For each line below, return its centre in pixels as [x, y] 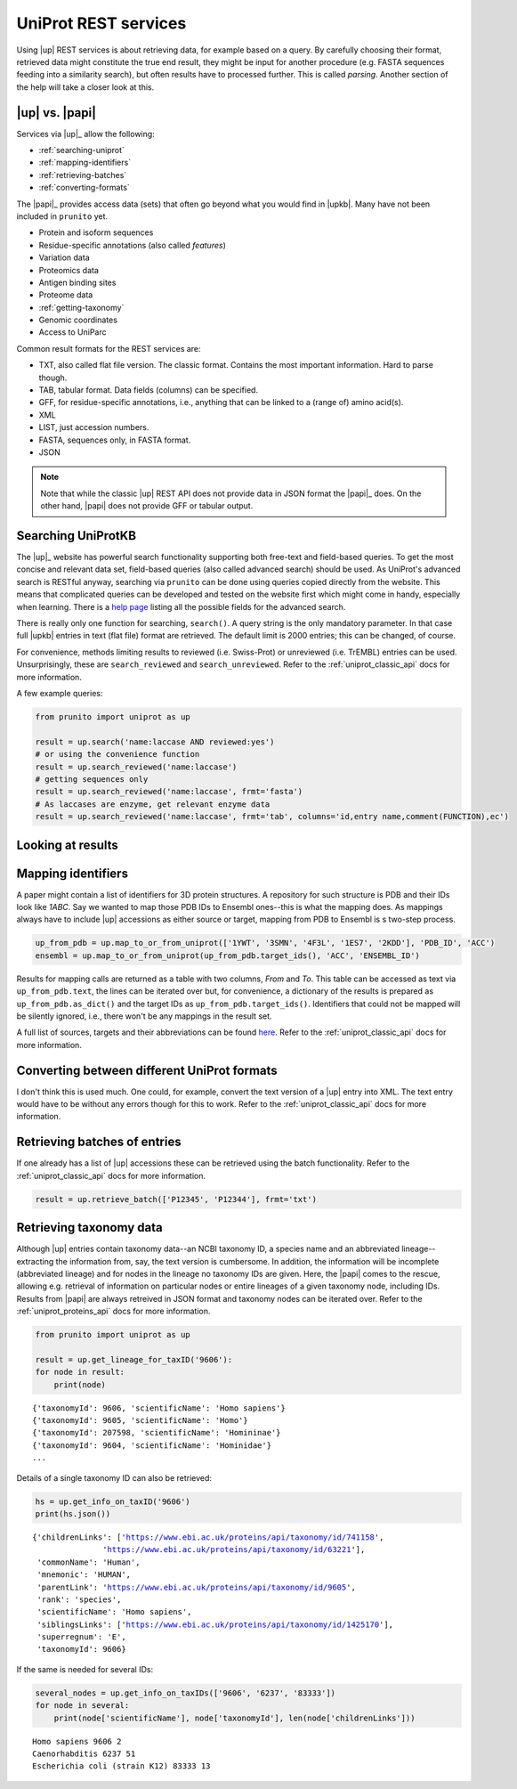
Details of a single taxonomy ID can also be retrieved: [114, 1477]
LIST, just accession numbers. [94, 427]
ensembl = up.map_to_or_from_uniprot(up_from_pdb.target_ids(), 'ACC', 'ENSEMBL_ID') [227, 955]
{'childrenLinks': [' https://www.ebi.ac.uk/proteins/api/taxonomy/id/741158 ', [208, 1537]
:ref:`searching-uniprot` [81, 150]
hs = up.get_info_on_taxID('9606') [113, 1501]
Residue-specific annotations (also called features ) [132, 245]
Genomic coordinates [78, 320]
